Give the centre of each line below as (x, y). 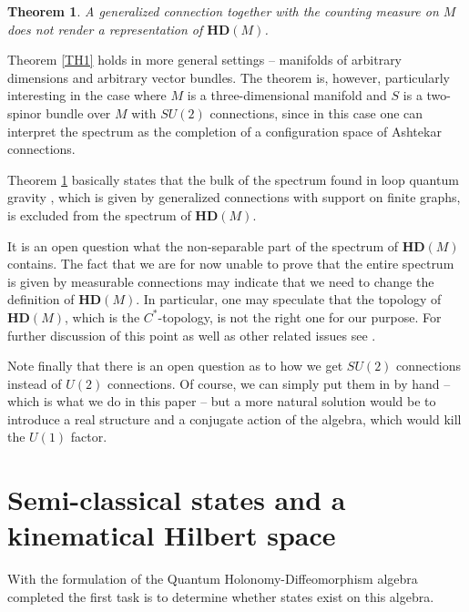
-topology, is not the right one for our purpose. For (300, 316)
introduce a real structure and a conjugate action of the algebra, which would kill (234, 418)
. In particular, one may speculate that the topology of (289, 299)
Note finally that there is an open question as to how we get (175, 366)
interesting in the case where (87, 95)
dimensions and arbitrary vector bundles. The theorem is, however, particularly (229, 77)
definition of (41, 299)
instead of (35, 383)
